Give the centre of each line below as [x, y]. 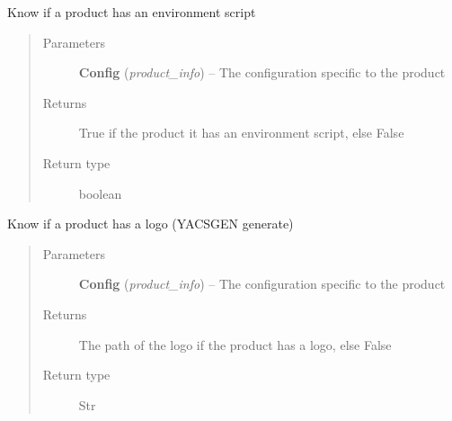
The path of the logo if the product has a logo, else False [235, 344]
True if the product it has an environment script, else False [241, 133]
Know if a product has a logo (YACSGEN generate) [151, 224]
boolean [100, 193]
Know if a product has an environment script [132, 12]
